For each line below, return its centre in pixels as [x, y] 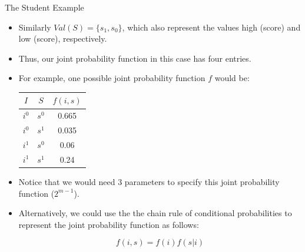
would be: [232, 78]
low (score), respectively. [63, 38]
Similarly [35, 27]
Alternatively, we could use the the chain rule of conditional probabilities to [155, 213]
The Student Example [44, 7]
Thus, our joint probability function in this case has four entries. [135, 58]
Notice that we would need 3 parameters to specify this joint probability [149, 181]
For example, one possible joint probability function [112, 78]
